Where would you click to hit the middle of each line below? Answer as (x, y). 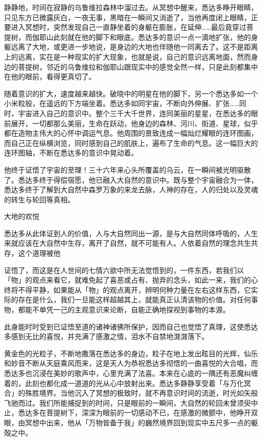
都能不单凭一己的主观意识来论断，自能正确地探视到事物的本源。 (124, 310)
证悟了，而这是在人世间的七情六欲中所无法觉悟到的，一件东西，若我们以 (124, 270)
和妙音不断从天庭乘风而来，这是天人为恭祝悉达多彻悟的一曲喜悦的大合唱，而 (131, 363)
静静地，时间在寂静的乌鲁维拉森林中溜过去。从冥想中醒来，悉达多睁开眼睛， (131, 7)
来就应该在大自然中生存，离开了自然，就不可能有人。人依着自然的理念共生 (127, 243)
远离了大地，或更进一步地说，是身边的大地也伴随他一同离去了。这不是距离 (134, 47)
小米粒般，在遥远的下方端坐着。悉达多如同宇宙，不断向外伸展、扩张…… (122, 103)
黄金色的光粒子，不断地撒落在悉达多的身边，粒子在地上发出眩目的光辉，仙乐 (131, 353)
